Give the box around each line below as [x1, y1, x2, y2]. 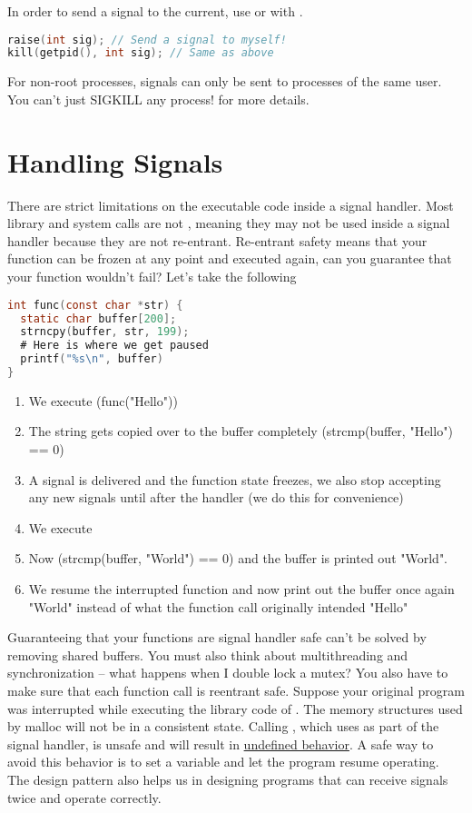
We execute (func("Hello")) [28, 391, 178, 410]
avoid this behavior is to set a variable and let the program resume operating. [7, 752, 439, 771]
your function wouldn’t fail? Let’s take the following [7, 267, 297, 286]
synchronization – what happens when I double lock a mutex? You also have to [7, 663, 448, 682]
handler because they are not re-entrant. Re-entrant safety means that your [7, 231, 428, 250]
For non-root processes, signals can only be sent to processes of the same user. [7, 72, 442, 91]
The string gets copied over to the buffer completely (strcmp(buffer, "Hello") [28, 421, 453, 441]
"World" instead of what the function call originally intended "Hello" [28, 597, 408, 616]
